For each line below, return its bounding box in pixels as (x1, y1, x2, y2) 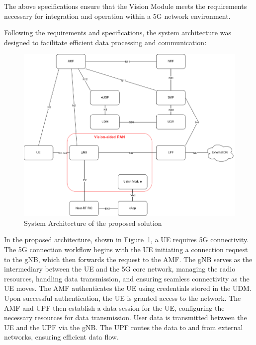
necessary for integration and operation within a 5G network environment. (4, 10, 231, 21)
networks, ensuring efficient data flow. (4, 332, 119, 342)
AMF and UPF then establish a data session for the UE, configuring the (4, 302, 225, 313)
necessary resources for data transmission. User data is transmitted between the (4, 312, 247, 323)
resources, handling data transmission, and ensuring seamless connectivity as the (4, 273, 250, 283)
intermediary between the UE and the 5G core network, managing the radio (4, 264, 236, 274)
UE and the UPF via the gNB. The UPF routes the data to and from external (4, 322, 243, 332)
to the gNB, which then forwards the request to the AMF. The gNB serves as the (4, 254, 253, 264)
